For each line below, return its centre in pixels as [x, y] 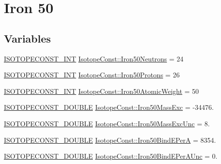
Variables [28, 38]
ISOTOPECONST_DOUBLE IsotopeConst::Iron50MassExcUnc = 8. [107, 123]
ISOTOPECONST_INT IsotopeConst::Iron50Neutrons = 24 [94, 58]
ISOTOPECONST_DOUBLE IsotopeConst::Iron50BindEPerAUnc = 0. [111, 156]
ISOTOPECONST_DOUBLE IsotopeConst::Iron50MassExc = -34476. [109, 107]
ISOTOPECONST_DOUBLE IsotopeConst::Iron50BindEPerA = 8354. [110, 140]
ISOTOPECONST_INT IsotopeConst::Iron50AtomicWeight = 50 [102, 91]
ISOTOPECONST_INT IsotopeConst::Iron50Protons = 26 [92, 75]
